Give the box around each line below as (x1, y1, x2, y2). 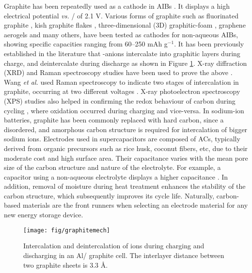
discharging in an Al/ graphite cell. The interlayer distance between (23, 250, 224, 260)
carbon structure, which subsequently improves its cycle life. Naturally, (4, 190, 215, 200)
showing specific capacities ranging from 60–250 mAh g (4, 39, 168, 49)
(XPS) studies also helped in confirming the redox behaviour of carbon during (4, 95, 236, 106)
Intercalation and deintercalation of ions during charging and (23, 241, 205, 251)
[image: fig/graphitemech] (23, 227, 110, 234)
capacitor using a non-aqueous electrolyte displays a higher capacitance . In (4, 171, 228, 182)
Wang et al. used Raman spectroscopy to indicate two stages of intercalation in (4, 76, 239, 87)
